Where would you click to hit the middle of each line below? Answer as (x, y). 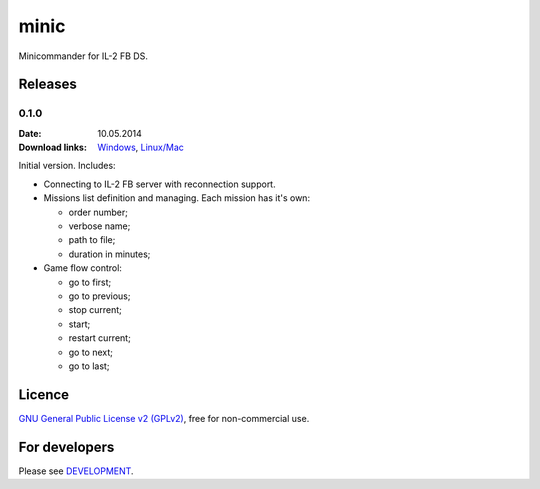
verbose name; (99, 226)
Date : (30, 133)
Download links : (52, 147)
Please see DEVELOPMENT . (76, 471)
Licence (44, 394)
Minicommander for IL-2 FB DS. (83, 56)
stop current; (95, 310)
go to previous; (99, 296)
